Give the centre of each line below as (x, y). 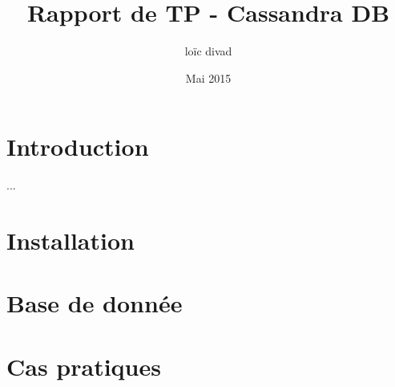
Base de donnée (95, 303)
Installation (71, 240)
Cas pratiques (84, 366)
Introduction (78, 147)
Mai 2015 (208, 77)
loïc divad (208, 51)
